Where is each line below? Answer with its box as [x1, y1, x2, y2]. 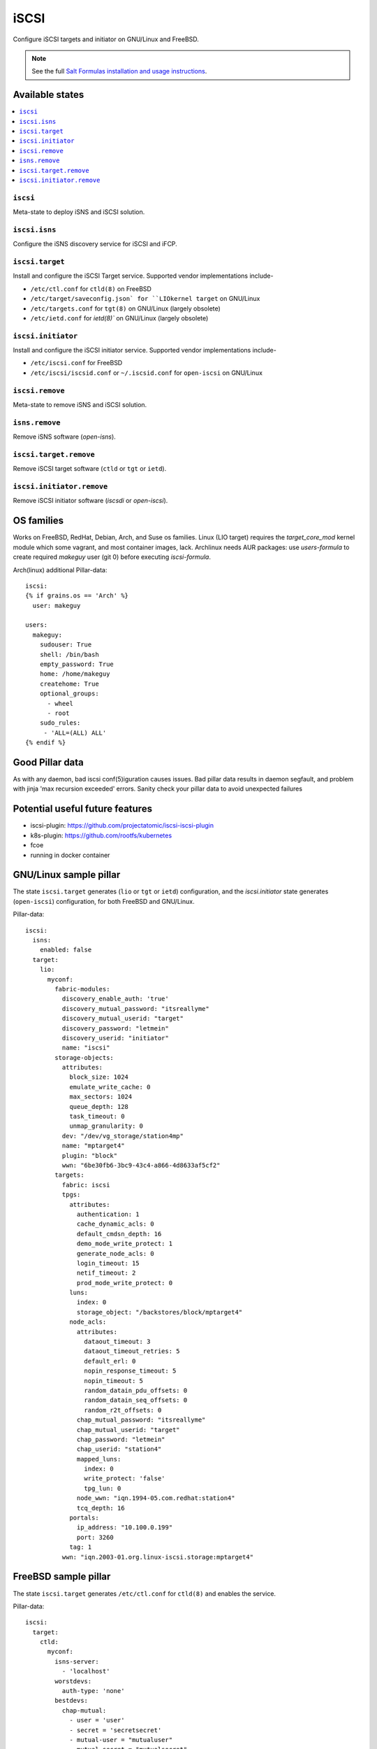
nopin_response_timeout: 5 [84, 1367, 177, 1375]
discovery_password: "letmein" [61, 1024, 169, 1032]
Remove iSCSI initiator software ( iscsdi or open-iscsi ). [13, 497, 168, 505]
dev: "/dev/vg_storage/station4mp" [61, 1132, 184, 1140]
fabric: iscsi [61, 1181, 110, 1189]
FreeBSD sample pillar [13, 1571, 111, 1582]
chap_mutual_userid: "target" [77, 1426, 181, 1433]
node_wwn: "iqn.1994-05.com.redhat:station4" [77, 1494, 235, 1502]
